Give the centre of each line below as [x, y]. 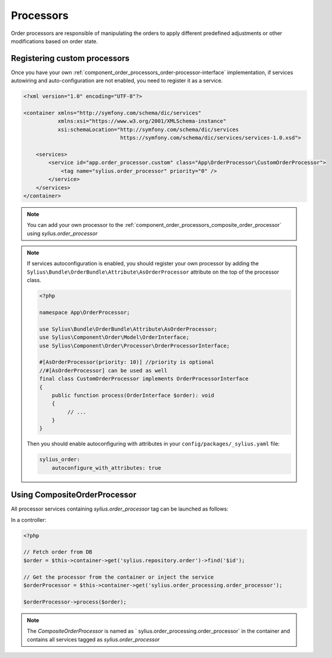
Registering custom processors [70, 58]
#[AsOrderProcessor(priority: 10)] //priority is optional [127, 362]
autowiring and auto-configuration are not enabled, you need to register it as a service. [117, 81]
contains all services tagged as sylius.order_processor [93, 639]
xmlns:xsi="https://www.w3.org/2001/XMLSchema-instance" [142, 121]
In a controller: [29, 520]
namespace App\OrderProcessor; [85, 312]
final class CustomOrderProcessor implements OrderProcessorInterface [144, 379]
